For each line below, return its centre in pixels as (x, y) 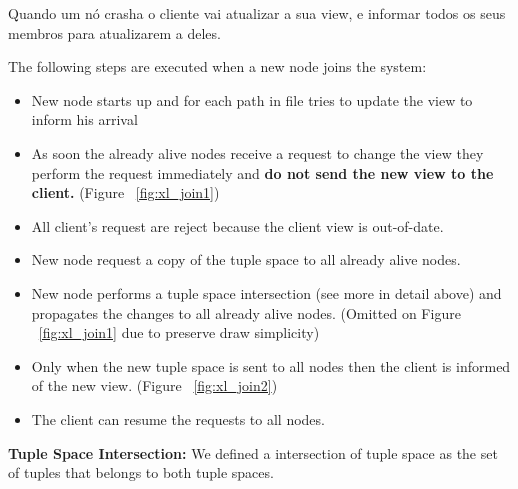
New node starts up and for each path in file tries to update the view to (252, 99)
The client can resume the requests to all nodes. (178, 418)
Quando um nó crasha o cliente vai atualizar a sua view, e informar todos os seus (257, 13)
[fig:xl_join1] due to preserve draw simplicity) (179, 332)
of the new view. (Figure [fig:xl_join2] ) (154, 385)
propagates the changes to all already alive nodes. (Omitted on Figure (246, 312)
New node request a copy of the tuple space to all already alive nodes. (246, 259)
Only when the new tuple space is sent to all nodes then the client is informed (271, 365)
